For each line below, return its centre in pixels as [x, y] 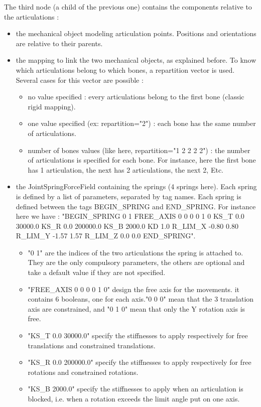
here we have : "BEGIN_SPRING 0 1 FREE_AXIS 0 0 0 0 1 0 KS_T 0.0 [130, 216]
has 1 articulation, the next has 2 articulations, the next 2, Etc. [126, 169]
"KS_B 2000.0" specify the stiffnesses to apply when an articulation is [136, 389]
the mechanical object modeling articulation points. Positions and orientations [136, 33]
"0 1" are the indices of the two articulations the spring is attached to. [136, 252]
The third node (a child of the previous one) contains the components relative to [128, 7]
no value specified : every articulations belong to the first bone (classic [136, 97]
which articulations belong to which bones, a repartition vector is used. [125, 70]
